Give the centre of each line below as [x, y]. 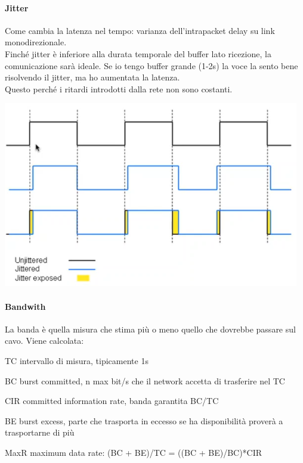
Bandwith [25, 306]
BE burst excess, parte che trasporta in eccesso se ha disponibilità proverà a [144, 420]
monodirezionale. [36, 42]
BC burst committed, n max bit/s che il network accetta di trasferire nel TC [145, 380]
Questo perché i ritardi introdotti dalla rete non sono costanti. [119, 88]
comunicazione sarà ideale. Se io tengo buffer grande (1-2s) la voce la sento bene [151, 65]
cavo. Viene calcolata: [44, 341]
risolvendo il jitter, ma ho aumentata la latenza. [92, 77]
